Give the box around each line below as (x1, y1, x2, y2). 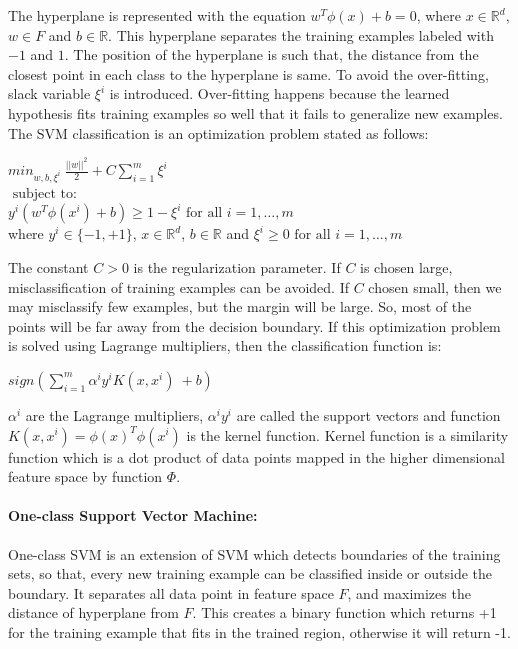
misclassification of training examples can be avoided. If (8, 276, 350, 297)
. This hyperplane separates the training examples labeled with (108, 24, 494, 45)
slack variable (8, 83, 91, 104)
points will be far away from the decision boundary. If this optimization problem (8, 315, 501, 336)
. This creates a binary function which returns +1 (192, 602, 497, 623)
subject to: (12, 186, 77, 201)
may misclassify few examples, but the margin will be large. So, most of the (8, 296, 472, 317)
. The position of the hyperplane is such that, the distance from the (64, 44, 479, 65)
